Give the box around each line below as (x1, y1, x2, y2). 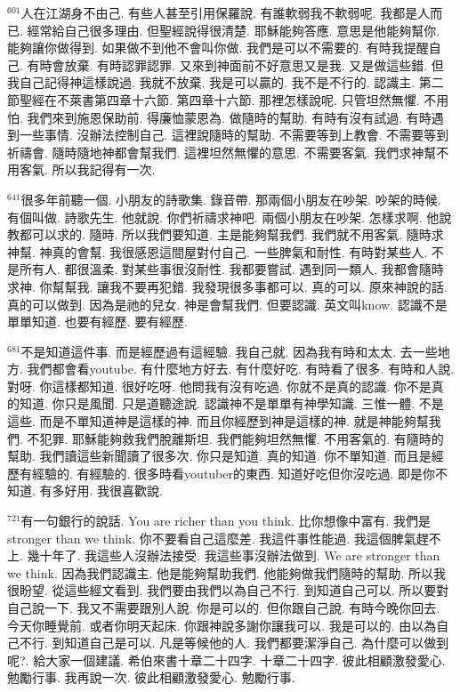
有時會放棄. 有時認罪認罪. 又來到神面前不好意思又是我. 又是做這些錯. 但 (27, 55, 444, 74)
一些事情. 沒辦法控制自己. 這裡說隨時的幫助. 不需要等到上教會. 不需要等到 (19, 125, 449, 144)
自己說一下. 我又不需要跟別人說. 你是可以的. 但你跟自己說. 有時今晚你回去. (7, 599, 440, 616)
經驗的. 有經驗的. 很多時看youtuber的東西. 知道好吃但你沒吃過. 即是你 (31, 463, 436, 482)
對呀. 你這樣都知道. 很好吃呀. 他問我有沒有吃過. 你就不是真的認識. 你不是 (7, 376, 432, 395)
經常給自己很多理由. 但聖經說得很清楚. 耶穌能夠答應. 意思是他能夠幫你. (27, 20, 440, 39)
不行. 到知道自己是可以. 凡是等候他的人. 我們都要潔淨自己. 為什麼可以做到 (19, 633, 449, 652)
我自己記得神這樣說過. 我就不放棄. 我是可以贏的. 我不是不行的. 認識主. (7, 73, 416, 92)
